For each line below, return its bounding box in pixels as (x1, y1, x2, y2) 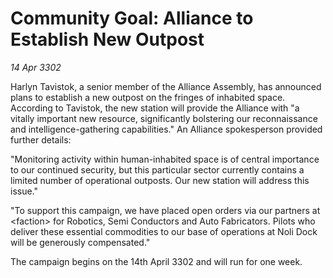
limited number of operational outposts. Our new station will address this (10, 174, 310, 186)
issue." (10, 185, 39, 197)
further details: (10, 133, 72, 146)
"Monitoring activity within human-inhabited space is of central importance (10, 153, 320, 165)
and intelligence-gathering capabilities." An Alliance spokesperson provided (10, 123, 323, 135)
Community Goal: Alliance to (10, 7, 254, 30)
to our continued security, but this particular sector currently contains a (10, 163, 305, 176)
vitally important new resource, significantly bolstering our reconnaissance (10, 112, 318, 124)
